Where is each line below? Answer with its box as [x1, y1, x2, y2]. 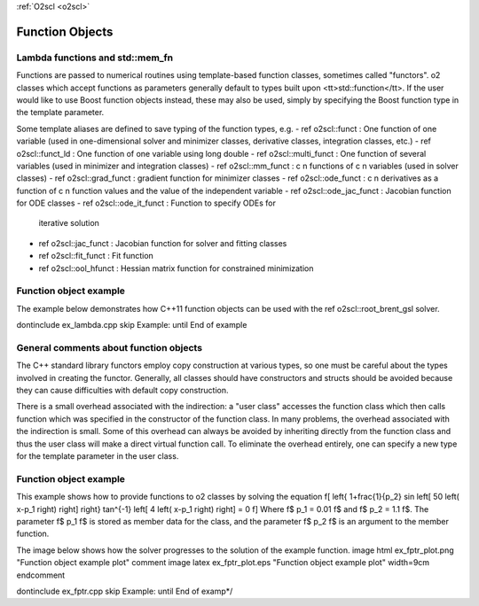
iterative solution [38, 218, 99, 229]
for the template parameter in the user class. [16, 451, 179, 462]
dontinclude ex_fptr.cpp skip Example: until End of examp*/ [16, 586, 233, 596]
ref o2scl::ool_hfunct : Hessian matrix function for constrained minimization [38, 262, 314, 274]
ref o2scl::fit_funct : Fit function [38, 251, 154, 261]
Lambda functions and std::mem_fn [16, 51, 174, 64]
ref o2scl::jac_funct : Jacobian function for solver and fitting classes [38, 237, 287, 248]
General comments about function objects [16, 341, 203, 353]
